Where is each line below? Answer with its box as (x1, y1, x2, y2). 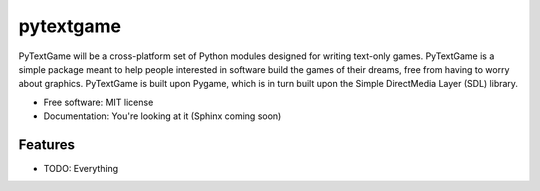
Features (18, 136, 75, 153)
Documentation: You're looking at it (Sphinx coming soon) (43, 110, 282, 122)
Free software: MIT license (43, 96, 154, 108)
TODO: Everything (43, 163, 119, 175)
